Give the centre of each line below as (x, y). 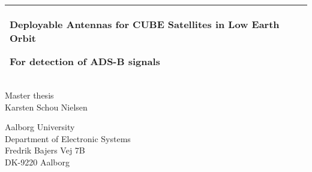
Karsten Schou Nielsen (46, 107)
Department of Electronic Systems (68, 138)
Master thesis (29, 95)
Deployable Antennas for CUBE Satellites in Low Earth (145, 24)
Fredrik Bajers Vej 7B (45, 150)
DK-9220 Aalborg (37, 162)
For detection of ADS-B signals (85, 61)
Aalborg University (40, 127)
